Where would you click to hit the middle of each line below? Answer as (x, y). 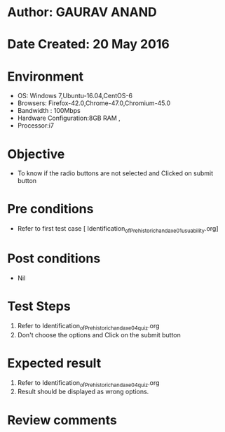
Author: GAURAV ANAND (82, 12)
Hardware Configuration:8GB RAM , (69, 118)
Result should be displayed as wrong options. (83, 392)
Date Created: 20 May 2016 (88, 45)
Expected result (54, 363)
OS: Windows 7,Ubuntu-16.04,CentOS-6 (75, 96)
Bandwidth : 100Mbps (49, 111)
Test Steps (39, 306)
